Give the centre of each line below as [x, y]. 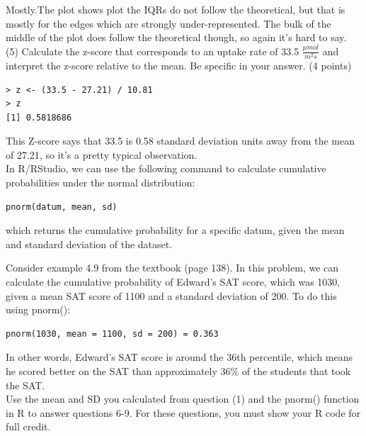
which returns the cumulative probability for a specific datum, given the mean [175, 230]
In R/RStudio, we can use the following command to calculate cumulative [166, 168]
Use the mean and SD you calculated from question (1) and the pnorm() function [183, 399]
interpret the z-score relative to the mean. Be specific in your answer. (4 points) [179, 65]
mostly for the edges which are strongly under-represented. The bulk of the [168, 23]
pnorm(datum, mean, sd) [62, 207]
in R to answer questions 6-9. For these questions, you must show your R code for [183, 412]
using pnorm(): [38, 309]
